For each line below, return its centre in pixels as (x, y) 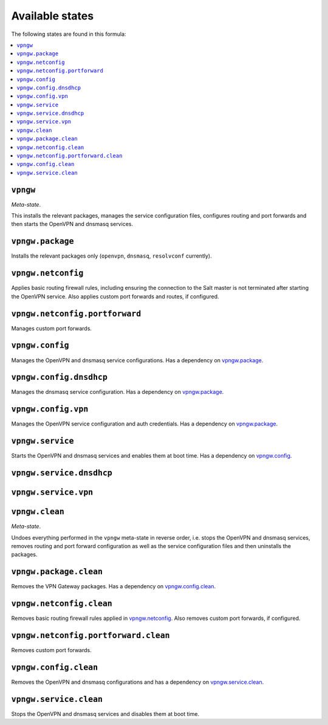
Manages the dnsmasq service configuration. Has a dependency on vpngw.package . (118, 392)
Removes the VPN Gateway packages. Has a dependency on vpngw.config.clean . (114, 586)
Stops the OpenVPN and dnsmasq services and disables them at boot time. (105, 713)
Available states (53, 16)
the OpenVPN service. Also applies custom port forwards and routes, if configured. (115, 296)
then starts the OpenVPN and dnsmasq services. (72, 224)
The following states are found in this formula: (69, 34)
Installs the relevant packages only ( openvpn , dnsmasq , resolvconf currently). (111, 256)
